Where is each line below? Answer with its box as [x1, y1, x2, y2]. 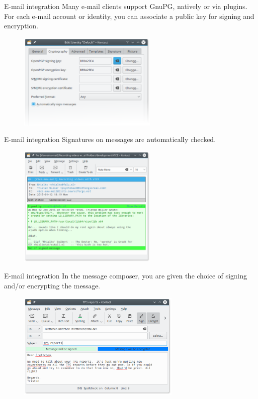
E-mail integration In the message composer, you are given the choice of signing [4, 270, 247, 281]
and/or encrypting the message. [4, 280, 100, 291]
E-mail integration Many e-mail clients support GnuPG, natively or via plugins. [4, 1, 248, 11]
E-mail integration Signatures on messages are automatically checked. [4, 134, 216, 144]
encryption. [4, 20, 38, 31]
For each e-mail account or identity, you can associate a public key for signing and [4, 10, 255, 21]
